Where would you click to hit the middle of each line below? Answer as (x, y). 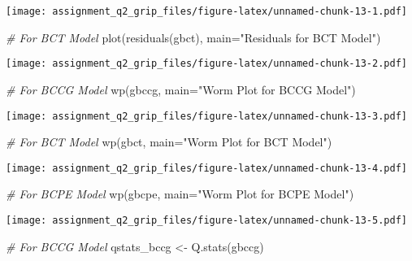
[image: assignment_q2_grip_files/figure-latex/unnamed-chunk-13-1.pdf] (206, 11)
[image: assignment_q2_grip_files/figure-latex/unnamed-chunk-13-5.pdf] (206, 220)
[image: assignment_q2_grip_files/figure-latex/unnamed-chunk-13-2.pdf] (206, 64)
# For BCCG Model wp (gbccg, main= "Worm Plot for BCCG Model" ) (181, 89)
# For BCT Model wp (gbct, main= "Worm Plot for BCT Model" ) (169, 142)
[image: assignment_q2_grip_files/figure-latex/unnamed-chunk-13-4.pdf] (206, 168)
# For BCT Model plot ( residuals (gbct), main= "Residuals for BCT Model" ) (193, 37)
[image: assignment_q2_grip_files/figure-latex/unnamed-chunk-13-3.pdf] (206, 116)
